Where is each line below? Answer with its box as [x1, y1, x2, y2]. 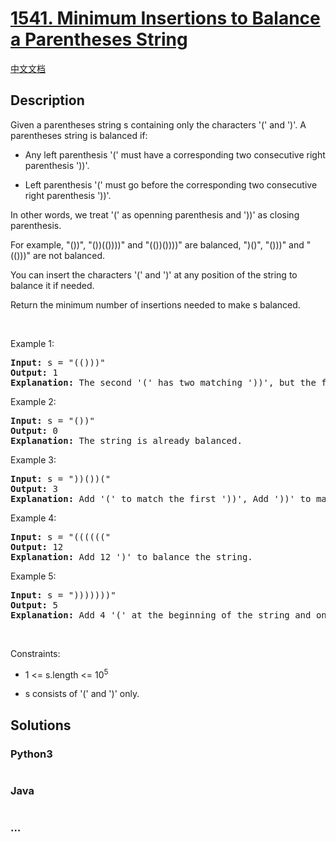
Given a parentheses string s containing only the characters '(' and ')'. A [10, 118, 307, 131]
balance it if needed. [10, 279, 95, 291]
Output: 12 [10, 541, 64, 552]
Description [10, 92, 85, 109]
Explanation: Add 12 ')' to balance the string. [10, 551, 253, 562]
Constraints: [10, 647, 61, 659]
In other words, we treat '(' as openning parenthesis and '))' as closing [10, 208, 300, 221]
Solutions [10, 717, 72, 734]
